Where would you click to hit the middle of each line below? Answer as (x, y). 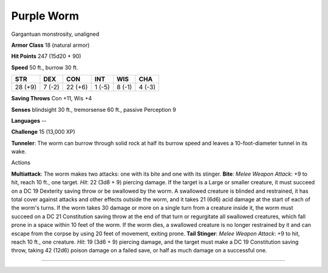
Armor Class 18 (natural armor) (50, 45)
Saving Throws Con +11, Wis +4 (52, 98)
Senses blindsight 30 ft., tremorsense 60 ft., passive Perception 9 (94, 109)
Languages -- (29, 120)
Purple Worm (45, 16)
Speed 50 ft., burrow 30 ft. (45, 67)
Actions (21, 163)
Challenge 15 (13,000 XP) (43, 132)
